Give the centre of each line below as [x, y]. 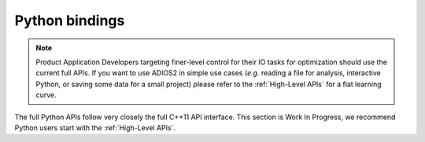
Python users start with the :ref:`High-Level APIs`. [95, 127]
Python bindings [70, 20]
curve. [46, 95]
